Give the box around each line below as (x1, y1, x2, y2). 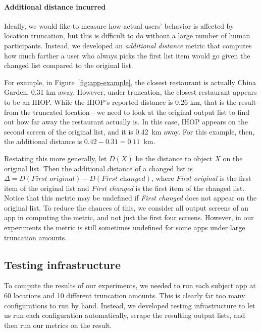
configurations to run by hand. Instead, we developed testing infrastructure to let (4, 300, 255, 310)
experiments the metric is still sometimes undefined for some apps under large (4, 222, 245, 233)
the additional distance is (4, 136, 82, 147)
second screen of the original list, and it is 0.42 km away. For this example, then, (4, 126, 255, 137)
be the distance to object (135, 153, 213, 163)
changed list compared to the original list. (4, 60, 133, 71)
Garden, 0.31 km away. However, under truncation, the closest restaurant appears (4, 87, 257, 97)
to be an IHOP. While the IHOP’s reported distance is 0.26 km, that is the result (4, 96, 256, 107)
